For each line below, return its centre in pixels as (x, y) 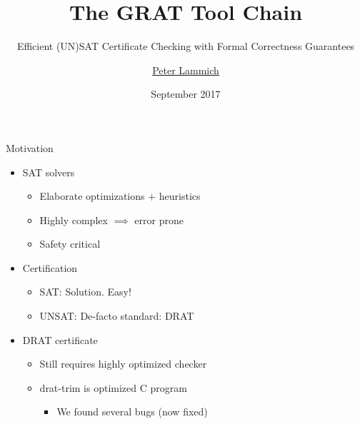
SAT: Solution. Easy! (85, 292)
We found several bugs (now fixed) (132, 412)
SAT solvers (49, 172)
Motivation (30, 147)
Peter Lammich (186, 70)
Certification (50, 267)
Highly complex (74, 219)
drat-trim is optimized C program (113, 387)
